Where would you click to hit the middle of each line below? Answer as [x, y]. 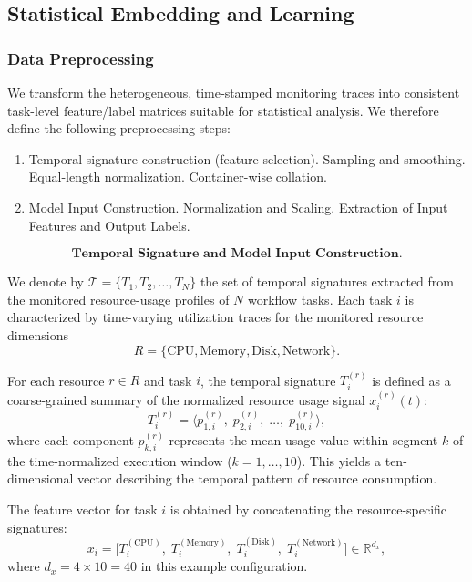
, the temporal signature [268, 380]
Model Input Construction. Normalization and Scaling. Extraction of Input [238, 207]
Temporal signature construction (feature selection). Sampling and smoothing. [247, 158]
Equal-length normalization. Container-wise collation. [178, 177]
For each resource [56, 380]
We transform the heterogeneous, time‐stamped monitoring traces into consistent [234, 92]
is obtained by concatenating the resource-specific [308, 509]
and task [168, 380]
